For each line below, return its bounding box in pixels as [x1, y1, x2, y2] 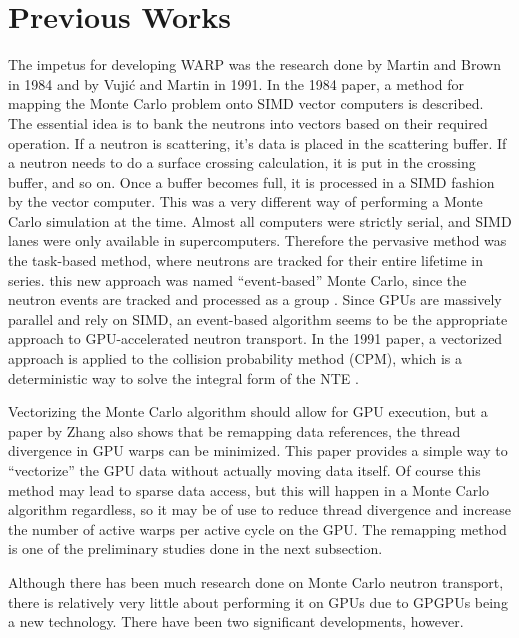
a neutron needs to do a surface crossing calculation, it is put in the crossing [8, 152, 476, 173]
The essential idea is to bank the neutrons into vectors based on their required [8, 112, 488, 133]
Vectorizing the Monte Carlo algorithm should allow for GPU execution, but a [8, 401, 488, 422]
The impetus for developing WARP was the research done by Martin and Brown [8, 54, 501, 75]
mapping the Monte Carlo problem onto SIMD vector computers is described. [8, 93, 484, 114]
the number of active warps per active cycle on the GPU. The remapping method [8, 518, 507, 539]
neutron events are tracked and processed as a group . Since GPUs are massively [8, 289, 502, 310]
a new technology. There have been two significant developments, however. [8, 611, 464, 632]
